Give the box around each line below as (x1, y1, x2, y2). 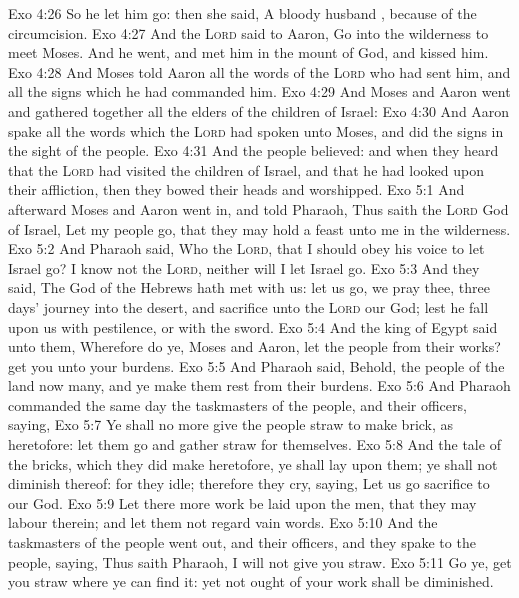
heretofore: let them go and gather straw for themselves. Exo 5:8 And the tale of (8, 434, 501, 455)
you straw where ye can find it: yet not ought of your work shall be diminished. (8, 571, 494, 592)
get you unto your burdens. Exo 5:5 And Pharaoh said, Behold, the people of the (8, 355, 505, 376)
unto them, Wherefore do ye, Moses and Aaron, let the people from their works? (8, 336, 501, 357)
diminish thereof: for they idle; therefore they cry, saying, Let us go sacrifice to (8, 473, 490, 494)
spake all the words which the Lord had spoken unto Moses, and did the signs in (8, 120, 504, 141)
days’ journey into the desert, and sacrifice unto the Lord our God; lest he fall (8, 296, 489, 317)
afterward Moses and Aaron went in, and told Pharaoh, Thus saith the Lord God (8, 198, 509, 219)
